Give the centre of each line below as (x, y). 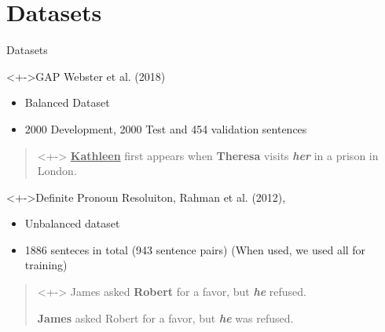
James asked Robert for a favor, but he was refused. (165, 317)
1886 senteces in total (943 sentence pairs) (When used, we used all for (195, 249)
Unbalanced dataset (72, 223)
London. (57, 171)
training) (46, 265)
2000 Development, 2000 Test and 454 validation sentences (166, 128)
